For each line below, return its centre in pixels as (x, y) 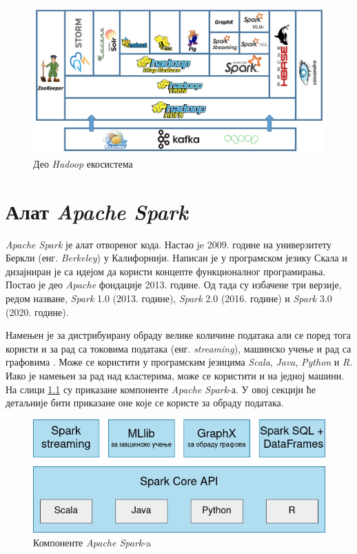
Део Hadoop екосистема (83, 163)
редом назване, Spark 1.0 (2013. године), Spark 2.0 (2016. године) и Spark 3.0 (169, 298)
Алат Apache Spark (97, 211)
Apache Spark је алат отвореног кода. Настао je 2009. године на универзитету (169, 244)
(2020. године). (37, 311)
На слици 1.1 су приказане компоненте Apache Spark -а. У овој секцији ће (161, 389)
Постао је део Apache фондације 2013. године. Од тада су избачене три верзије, (174, 285)
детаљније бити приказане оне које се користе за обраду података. (145, 403)
